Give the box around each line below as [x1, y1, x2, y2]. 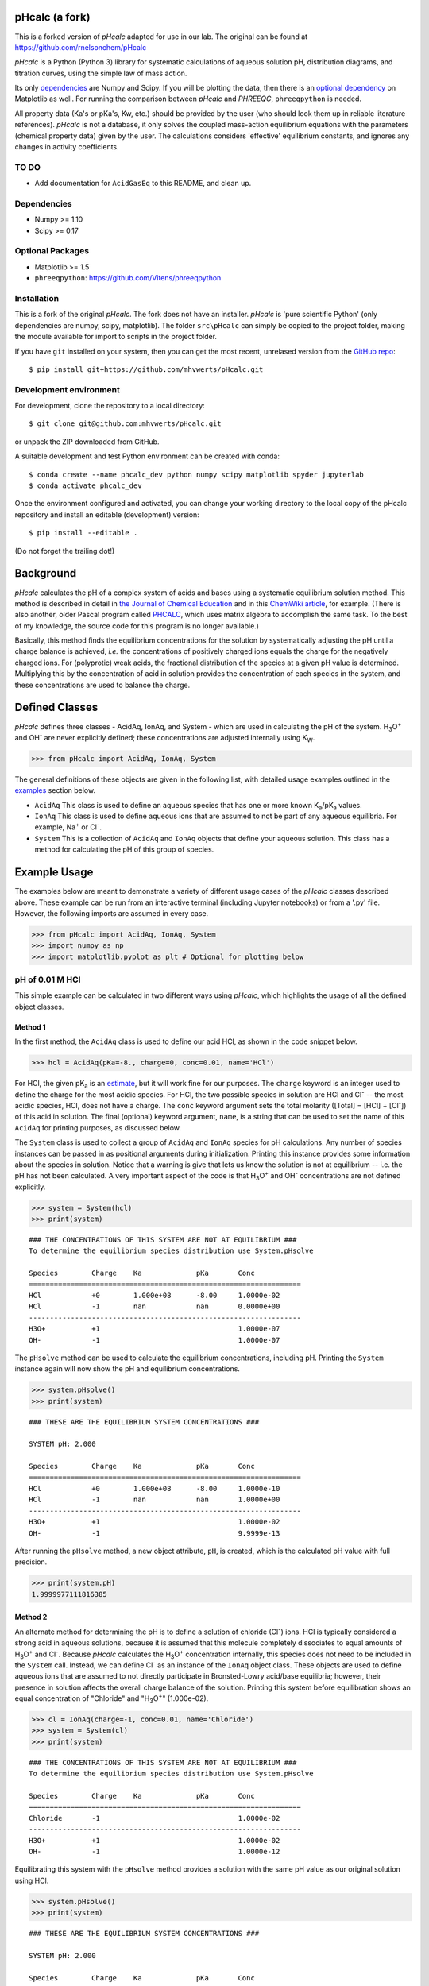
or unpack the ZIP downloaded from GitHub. [14, 437, 160, 446]
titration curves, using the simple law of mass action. [14, 68, 187, 78]
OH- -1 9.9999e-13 [29, 1528, 280, 1537]
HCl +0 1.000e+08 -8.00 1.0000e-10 [29, 1484, 280, 1493]
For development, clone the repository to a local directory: [14, 401, 206, 411]
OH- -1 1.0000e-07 [29, 1335, 280, 1344]
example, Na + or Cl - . [34, 821, 102, 832]
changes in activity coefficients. [14, 142, 119, 152]
